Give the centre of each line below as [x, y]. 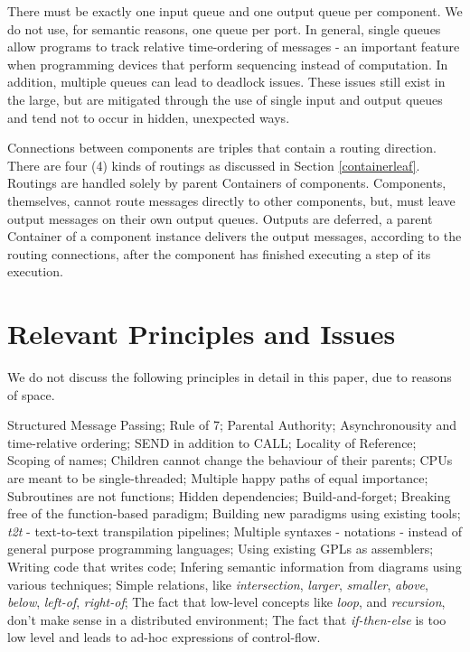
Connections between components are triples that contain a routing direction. [222, 148]
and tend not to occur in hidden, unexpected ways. [149, 117]
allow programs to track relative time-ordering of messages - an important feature [234, 47]
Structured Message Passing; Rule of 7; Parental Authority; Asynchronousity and [232, 425]
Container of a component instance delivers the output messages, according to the [235, 236]
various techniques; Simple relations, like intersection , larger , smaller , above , [218, 584]
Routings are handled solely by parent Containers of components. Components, [227, 183]
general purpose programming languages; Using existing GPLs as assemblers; [221, 549]
